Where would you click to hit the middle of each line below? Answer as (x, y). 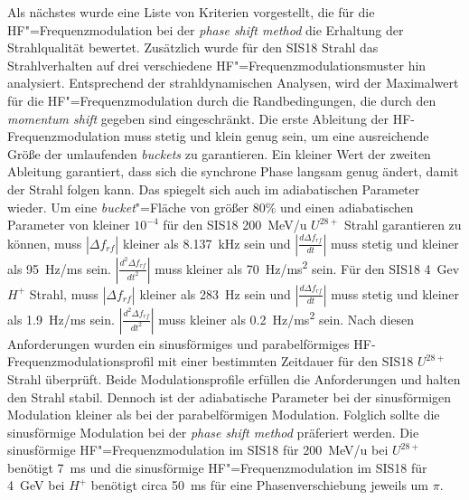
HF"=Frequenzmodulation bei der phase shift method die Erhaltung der (206, 29)
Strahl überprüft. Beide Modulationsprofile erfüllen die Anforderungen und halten (234, 378)
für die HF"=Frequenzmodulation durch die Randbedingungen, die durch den (222, 100)
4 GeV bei (36, 485)
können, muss (45, 243)
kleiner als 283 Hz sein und (215, 293)
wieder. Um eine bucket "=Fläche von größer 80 (136, 207)
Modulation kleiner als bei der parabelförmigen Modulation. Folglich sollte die (224, 415)
